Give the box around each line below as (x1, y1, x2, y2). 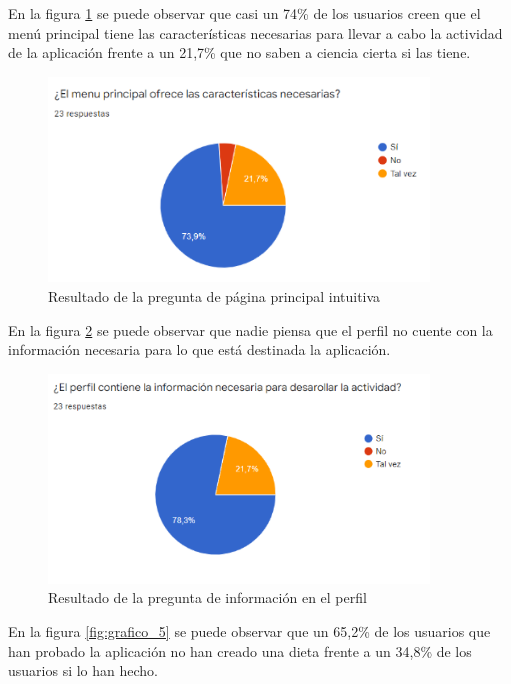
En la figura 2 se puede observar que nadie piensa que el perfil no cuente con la (8, 319, 493, 340)
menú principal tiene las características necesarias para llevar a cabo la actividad (8, 22, 503, 43)
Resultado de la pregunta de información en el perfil (48, 587, 367, 608)
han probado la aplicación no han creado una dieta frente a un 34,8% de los (8, 640, 472, 661)
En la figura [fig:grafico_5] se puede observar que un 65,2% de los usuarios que (8, 621, 491, 642)
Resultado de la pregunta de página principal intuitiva (48, 285, 381, 306)
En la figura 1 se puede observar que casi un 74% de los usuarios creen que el (8, 3, 481, 23)
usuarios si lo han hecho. (8, 660, 158, 681)
